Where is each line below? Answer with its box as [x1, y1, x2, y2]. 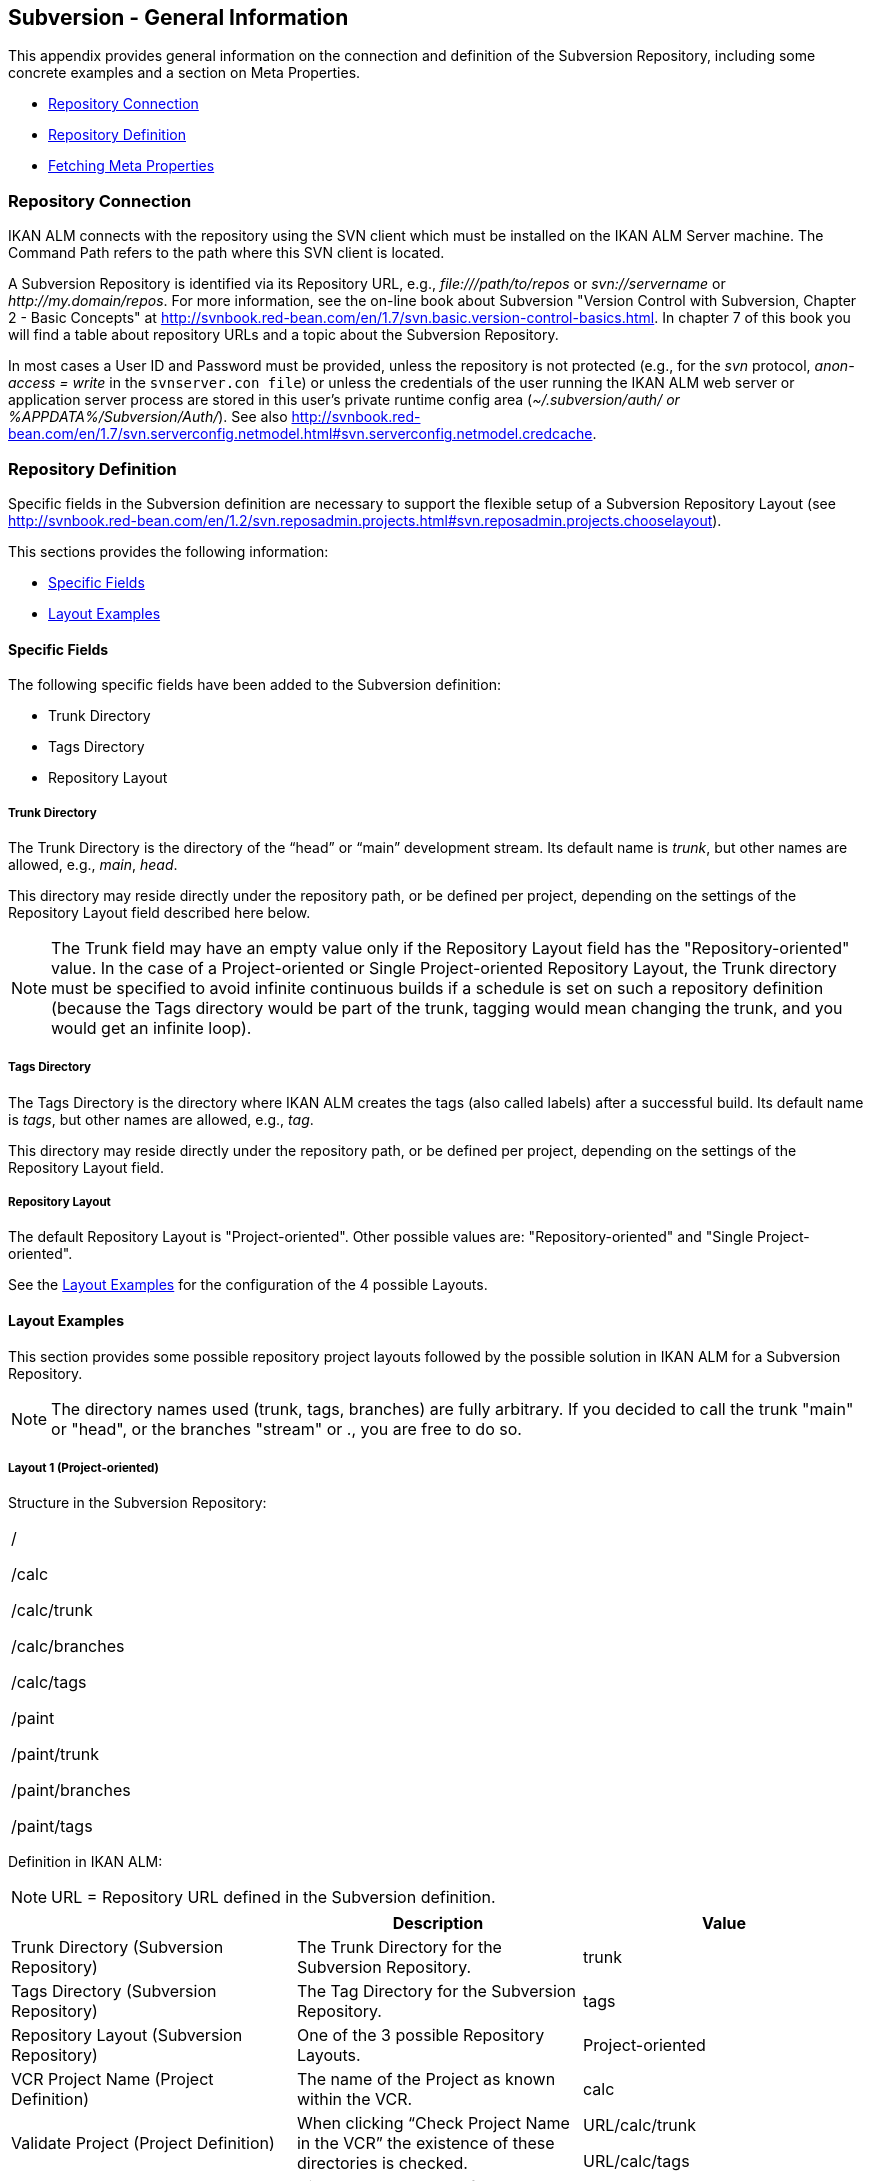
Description [392, 1913, 484, 1934]
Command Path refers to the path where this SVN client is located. [8, 244, 445, 262]
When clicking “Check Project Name [296, 2113, 570, 2134]
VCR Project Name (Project [11, 2069, 214, 2090]
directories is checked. [296, 2153, 468, 2174]
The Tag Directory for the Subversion [296, 1981, 576, 2002]
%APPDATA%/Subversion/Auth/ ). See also [8, 408, 288, 426]
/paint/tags [11, 1816, 93, 1837]
